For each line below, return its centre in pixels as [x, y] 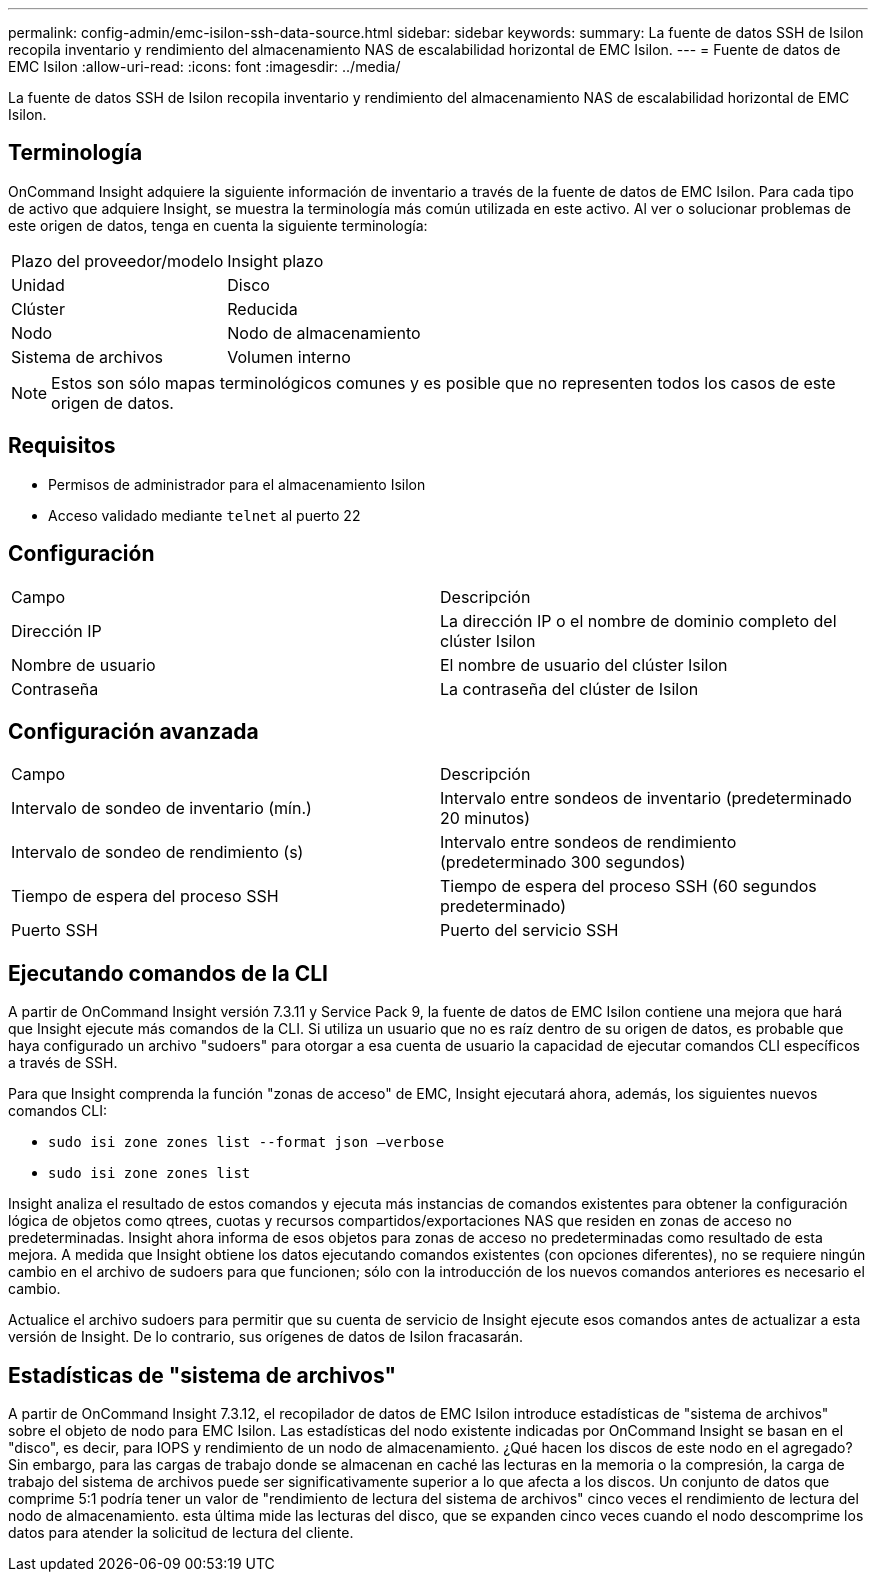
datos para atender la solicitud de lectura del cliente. [181, 1533]
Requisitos [62, 446]
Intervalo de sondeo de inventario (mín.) [161, 808]
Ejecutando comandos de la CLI [168, 973]
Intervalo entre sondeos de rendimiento [588, 842]
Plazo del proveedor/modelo [117, 260]
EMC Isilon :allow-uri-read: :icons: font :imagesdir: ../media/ [204, 66]
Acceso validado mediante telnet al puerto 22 [204, 515]
